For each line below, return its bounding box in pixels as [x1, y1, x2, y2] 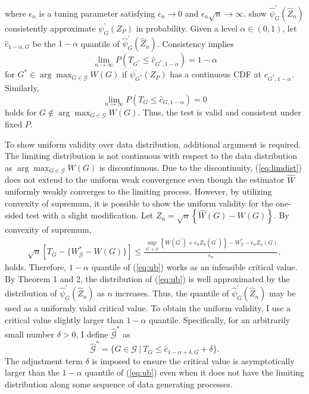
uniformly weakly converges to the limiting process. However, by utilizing [5, 185, 272, 198]
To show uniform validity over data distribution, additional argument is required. [5, 137, 301, 150]
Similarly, [5, 81, 39, 93]
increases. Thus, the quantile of [115, 287, 229, 299]
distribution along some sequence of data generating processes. [5, 377, 233, 390]
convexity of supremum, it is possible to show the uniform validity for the [5, 196, 273, 209]
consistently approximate [5, 21, 96, 34]
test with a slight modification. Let [26, 209, 154, 221]
